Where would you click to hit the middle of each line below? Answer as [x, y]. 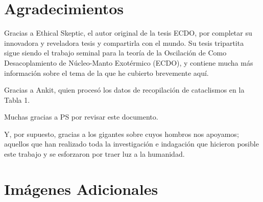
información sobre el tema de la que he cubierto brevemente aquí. [106, 73]
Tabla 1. [17, 99]
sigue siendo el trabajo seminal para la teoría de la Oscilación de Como [115, 53]
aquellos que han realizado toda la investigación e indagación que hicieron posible [131, 144]
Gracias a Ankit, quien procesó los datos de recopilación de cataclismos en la [124, 90]
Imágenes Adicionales [81, 189]
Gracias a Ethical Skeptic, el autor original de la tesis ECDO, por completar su [128, 33]
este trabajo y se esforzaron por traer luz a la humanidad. [94, 154]
